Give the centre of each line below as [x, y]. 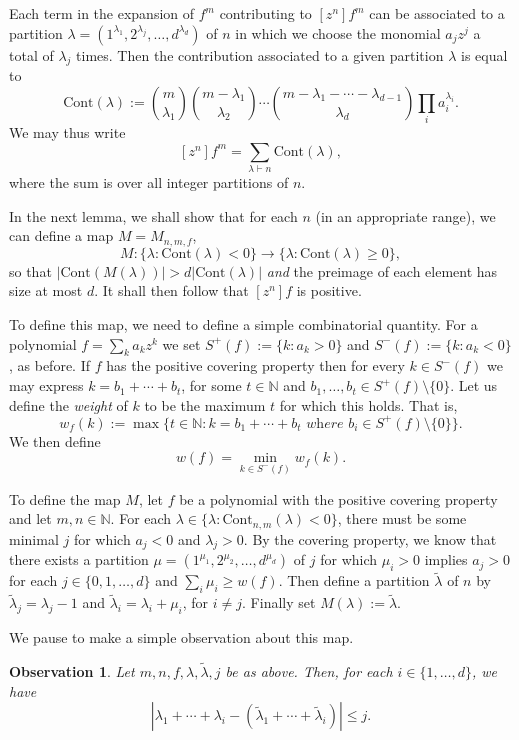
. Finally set [279, 602]
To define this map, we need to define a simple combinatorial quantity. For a [243, 324]
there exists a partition [79, 559]
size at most [46, 290]
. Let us [474, 385]
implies [446, 559]
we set [181, 343]
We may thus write [67, 132]
